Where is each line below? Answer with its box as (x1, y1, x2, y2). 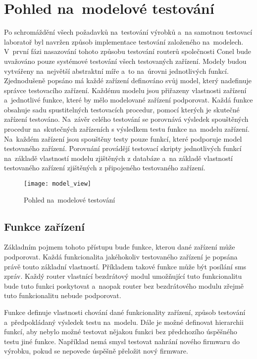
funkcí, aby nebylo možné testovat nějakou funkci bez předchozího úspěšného (4, 326, 237, 337)
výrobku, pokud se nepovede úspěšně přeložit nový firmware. (4, 346, 188, 356)
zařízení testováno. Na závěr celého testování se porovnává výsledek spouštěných (4, 114, 249, 124)
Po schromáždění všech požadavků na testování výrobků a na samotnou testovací (4, 27, 253, 37)
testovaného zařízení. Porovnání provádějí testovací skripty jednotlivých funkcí (4, 143, 242, 154)
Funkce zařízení (4, 218, 85, 234)
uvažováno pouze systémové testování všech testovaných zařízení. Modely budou (4, 55, 247, 66)
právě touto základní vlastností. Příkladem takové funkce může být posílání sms (4, 261, 247, 271)
